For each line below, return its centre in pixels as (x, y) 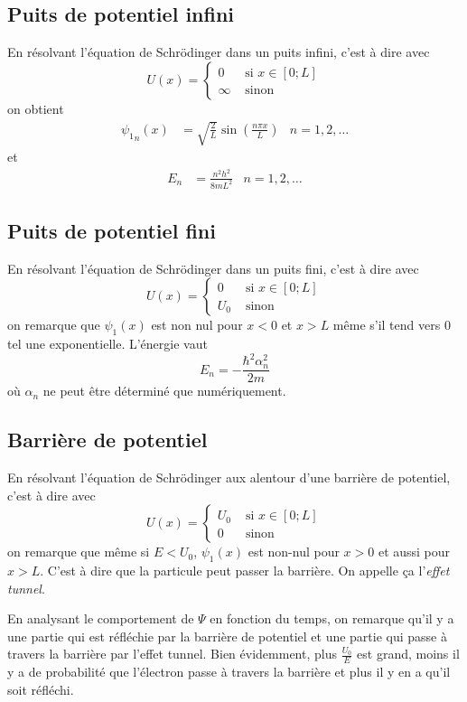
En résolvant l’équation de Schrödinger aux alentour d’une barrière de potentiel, (229, 477)
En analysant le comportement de (101, 618)
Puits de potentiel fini (112, 230)
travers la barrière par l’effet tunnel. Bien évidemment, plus (172, 654)
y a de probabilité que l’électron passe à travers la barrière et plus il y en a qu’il (229, 672)
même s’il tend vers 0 (392, 325)
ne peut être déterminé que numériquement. (164, 391)
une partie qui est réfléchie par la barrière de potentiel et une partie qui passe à (227, 636)
